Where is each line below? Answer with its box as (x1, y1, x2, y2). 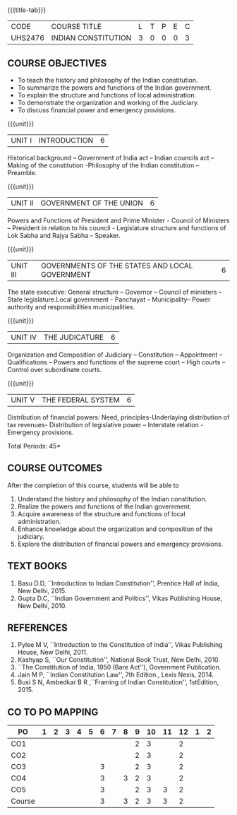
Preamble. (7, 169, 37, 177)
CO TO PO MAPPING (7, 706, 99, 718)
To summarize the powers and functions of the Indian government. (17, 83, 212, 92)
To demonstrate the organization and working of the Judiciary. (17, 98, 200, 107)
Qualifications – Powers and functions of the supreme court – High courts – (7, 358, 226, 366)
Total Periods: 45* (7, 442, 61, 450)
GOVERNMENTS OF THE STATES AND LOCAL (41, 261, 193, 270)
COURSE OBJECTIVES (7, 57, 107, 69)
